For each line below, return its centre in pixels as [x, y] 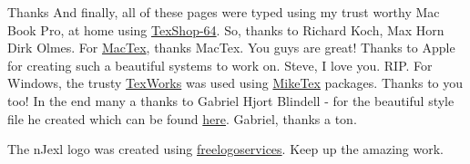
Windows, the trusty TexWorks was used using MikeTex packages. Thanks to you [235, 83]
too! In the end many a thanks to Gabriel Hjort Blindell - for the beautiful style [231, 100]
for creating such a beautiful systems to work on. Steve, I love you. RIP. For [220, 65]
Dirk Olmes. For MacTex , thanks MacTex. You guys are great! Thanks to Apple [231, 48]
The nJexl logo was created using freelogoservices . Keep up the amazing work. [225, 149]
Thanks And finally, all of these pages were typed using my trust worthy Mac [224, 12]
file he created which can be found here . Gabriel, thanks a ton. [182, 118]
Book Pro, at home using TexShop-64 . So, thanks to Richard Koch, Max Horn [226, 29]
